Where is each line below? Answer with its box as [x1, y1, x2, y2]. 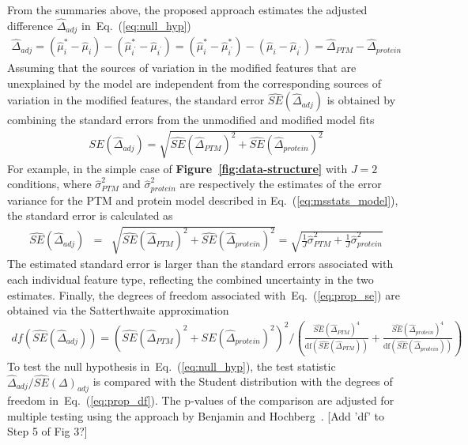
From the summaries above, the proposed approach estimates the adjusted [7, 2, 368, 17]
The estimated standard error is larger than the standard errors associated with [7, 255, 394, 272]
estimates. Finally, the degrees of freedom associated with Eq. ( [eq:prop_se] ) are [7, 286, 400, 303]
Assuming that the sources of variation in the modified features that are [7, 59, 357, 76]
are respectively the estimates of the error [179, 175, 382, 192]
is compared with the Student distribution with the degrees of [92, 373, 393, 390]
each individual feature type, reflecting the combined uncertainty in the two [7, 271, 374, 288]
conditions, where [7, 175, 92, 192]
